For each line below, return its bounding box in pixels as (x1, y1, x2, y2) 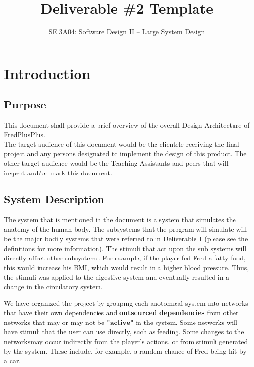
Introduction (4, 63, 91, 83)
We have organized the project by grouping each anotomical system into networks (4, 298, 248, 308)
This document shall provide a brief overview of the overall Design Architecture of (4, 120, 250, 130)
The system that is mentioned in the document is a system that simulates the (4, 214, 236, 224)
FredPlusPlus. (4, 129, 45, 139)
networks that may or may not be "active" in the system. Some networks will (4, 317, 237, 327)
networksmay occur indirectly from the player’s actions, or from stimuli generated (4, 336, 248, 346)
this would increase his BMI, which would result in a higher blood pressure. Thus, (4, 262, 249, 272)
